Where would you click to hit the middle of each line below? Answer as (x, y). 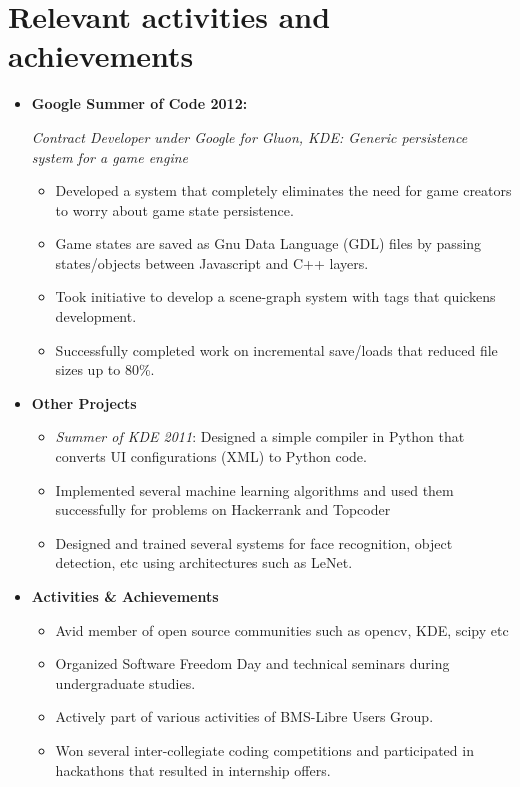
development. (96, 316)
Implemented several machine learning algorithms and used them (254, 489)
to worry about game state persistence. (174, 209)
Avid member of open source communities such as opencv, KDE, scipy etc (282, 629)
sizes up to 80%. (105, 369)
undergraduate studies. (125, 682)
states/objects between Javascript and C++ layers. (212, 262)
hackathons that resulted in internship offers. (193, 769)
